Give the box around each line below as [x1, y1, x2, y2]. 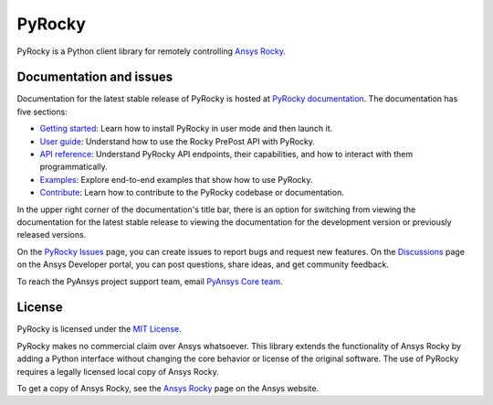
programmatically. [39, 161, 109, 173]
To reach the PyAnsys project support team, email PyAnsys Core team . [16, 275, 283, 287]
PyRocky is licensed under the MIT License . [16, 324, 182, 335]
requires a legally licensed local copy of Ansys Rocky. [16, 366, 219, 377]
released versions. [16, 229, 87, 240]
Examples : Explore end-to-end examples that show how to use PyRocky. [39, 174, 313, 185]
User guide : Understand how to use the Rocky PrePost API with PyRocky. [39, 135, 315, 146]
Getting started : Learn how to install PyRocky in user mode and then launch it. [39, 123, 333, 134]
